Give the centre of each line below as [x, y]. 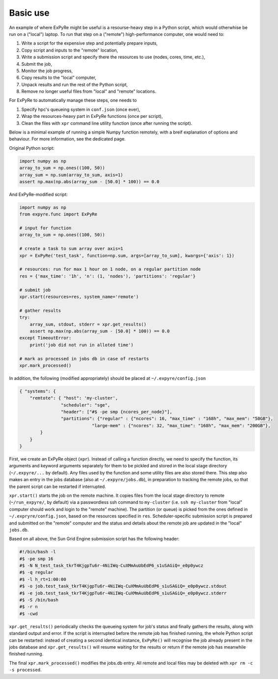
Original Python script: [32, 148]
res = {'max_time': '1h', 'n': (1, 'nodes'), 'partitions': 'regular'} [108, 276]
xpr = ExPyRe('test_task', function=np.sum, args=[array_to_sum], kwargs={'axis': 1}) [127, 256]
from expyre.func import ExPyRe [58, 214]
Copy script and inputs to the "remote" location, [70, 50]
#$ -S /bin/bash [39, 600]
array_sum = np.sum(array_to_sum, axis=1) [71, 175]
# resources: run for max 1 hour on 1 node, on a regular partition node [110, 269]
